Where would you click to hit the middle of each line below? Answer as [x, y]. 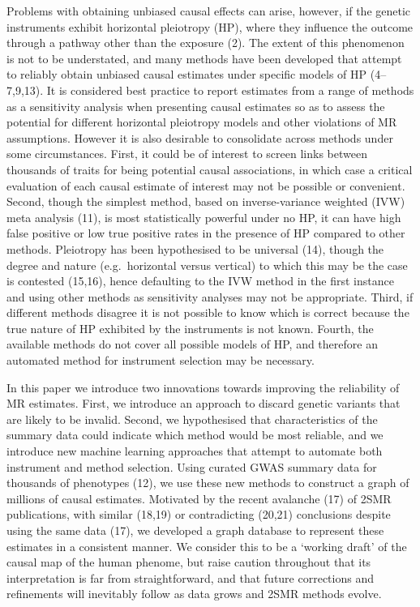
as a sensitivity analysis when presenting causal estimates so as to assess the [196, 106]
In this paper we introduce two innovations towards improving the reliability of [203, 387]
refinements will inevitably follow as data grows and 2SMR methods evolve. [194, 594]
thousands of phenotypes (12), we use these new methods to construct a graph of [208, 483]
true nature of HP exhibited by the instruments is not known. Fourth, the [190, 328]
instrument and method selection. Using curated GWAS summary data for [192, 466]
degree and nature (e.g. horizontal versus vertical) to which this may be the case [207, 265]
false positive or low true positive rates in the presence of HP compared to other [206, 233]
